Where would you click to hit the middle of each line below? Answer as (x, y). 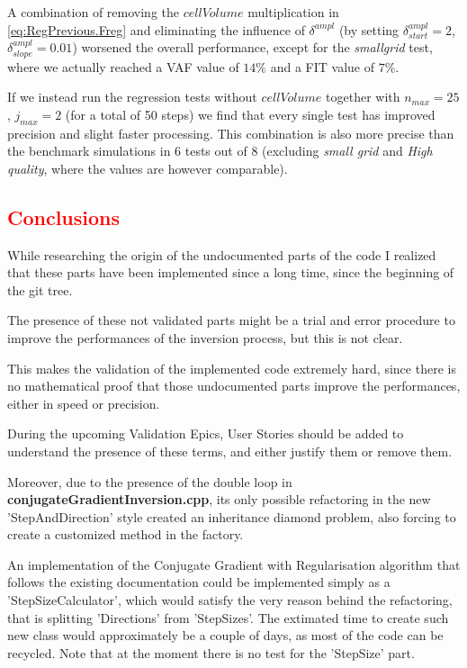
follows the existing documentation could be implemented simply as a (199, 582)
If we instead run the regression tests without (132, 97)
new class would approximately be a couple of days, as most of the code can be (225, 635)
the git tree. (40, 289)
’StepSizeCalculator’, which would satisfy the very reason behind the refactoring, (230, 600)
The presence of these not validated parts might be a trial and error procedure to (231, 320)
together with (363, 97)
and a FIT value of (322, 66)
